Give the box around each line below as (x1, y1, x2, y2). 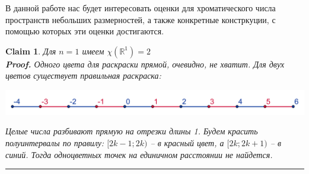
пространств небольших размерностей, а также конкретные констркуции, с (5, 13, 276, 25)
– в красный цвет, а (150, 136, 224, 149)
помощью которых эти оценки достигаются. (5, 25, 164, 37)
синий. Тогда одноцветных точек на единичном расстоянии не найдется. (5, 148, 273, 160)
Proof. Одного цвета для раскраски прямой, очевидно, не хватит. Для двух (5, 57, 285, 70)
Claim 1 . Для (5, 44, 56, 57)
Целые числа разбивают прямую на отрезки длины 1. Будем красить (5, 125, 258, 137)
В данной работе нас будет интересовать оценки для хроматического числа (5, 2, 276, 14)
